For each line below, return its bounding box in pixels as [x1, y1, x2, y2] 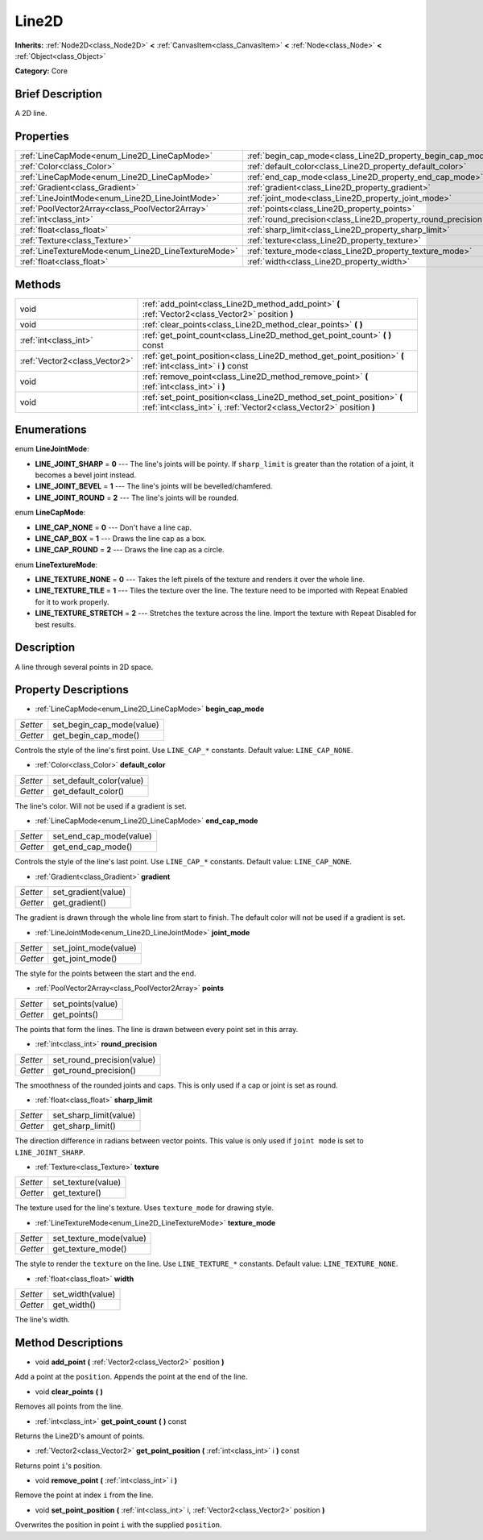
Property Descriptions [14, 683, 129, 697]
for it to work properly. [35, 597, 109, 606]
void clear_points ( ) [35, 1387, 104, 1396]
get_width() [52, 1299, 96, 1310]
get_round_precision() [52, 1064, 136, 1076]
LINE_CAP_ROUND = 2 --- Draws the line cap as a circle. [35, 545, 225, 555]
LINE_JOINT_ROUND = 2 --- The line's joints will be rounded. [35, 493, 239, 502]
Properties [14, 130, 69, 144]
